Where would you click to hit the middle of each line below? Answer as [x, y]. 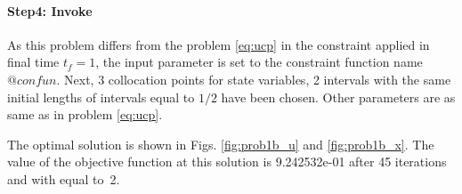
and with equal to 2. [64, 178]
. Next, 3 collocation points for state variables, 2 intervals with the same [254, 79]
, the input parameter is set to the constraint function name [259, 62]
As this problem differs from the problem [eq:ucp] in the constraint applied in [219, 44]
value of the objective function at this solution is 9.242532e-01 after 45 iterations [227, 162]
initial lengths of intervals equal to [101, 97]
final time [33, 62]
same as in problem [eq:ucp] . [85, 114]
